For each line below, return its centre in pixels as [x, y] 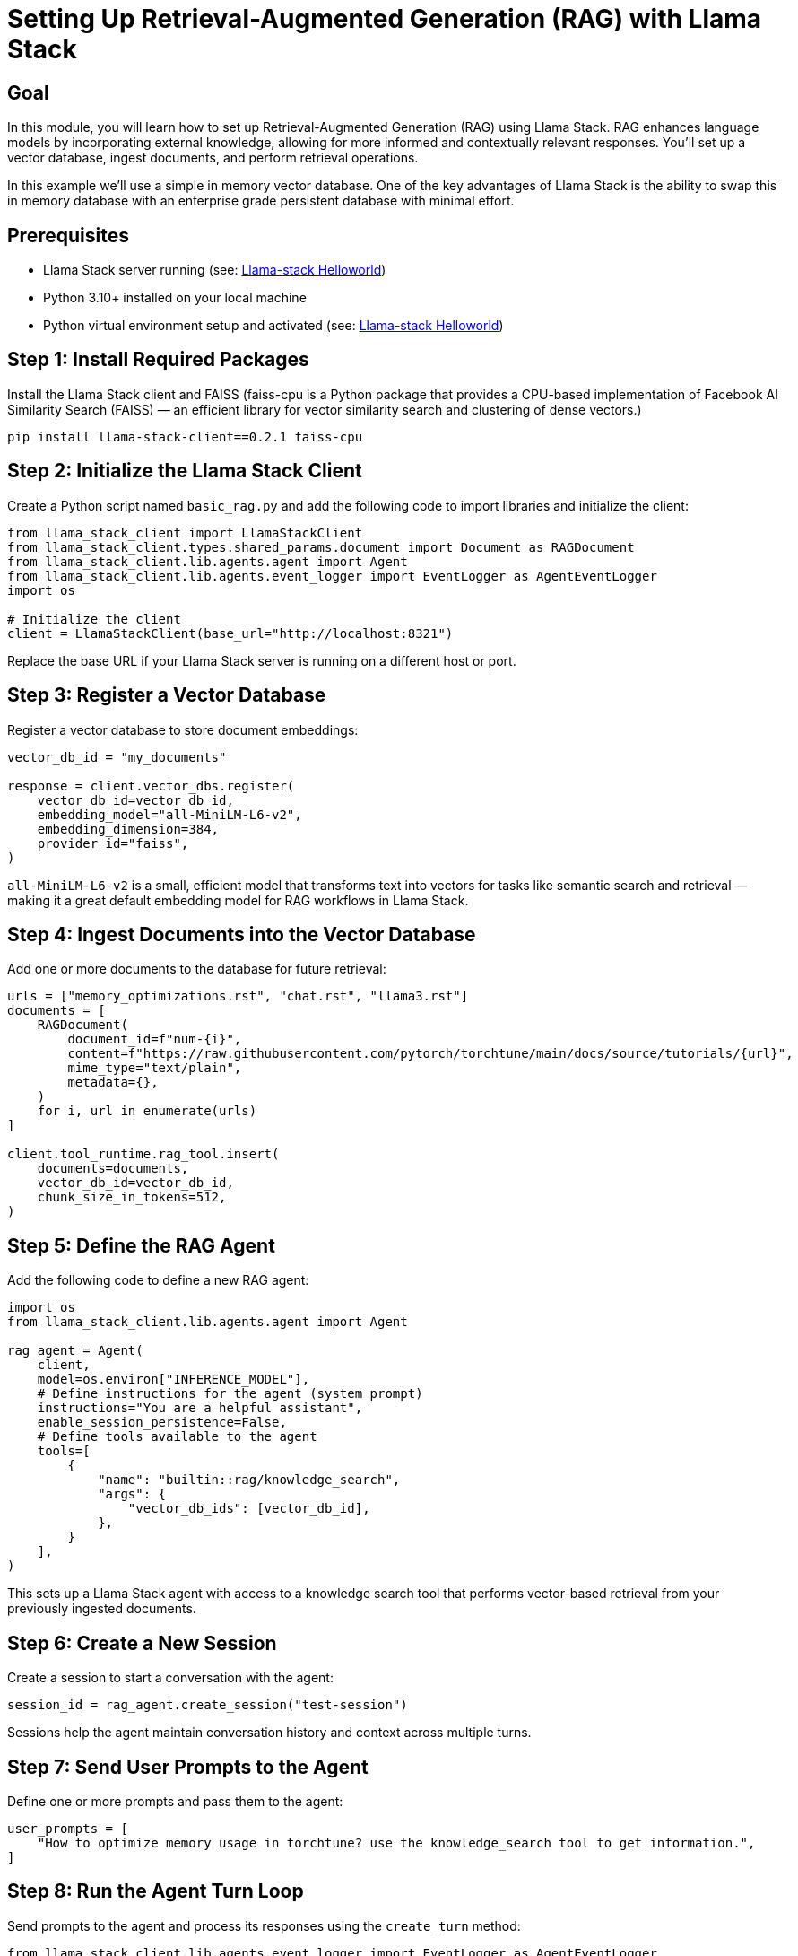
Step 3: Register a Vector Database [167, 695]
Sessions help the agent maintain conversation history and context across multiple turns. [269, 1733]
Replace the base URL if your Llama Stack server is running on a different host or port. [262, 660]
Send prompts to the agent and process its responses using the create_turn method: [264, 1925]
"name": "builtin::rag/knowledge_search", [249, 1480]
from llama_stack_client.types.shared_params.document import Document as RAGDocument [321, 547]
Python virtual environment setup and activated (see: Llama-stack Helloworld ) [273, 326]
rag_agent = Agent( [75, 1351]
